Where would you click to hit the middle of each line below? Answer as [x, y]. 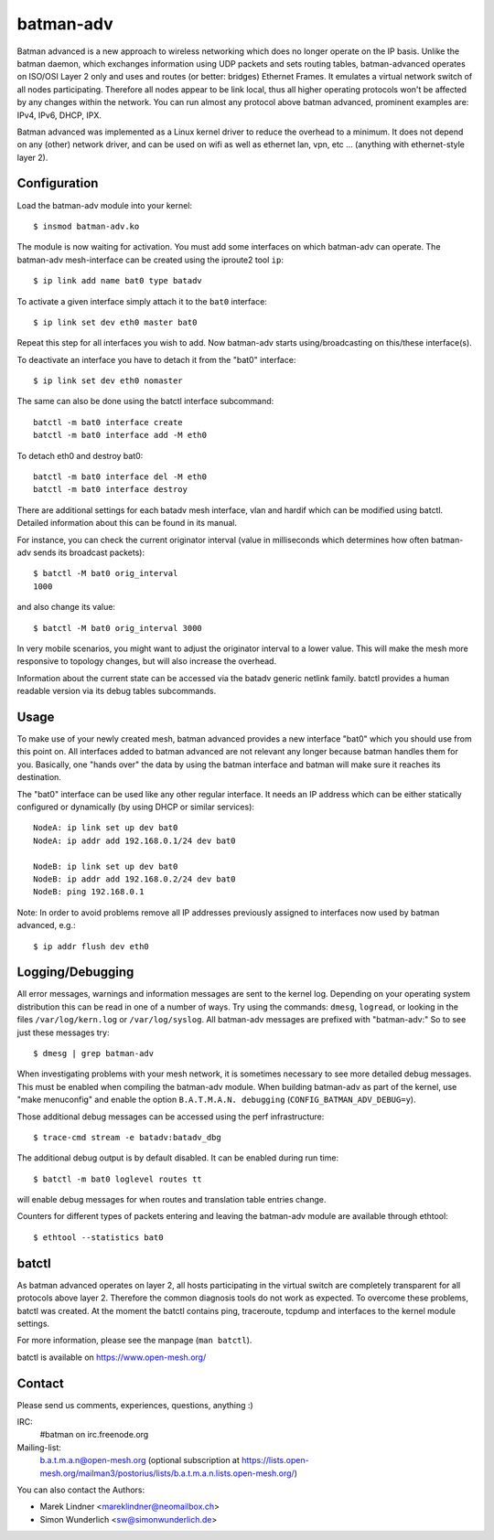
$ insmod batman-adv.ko [86, 226]
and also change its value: [66, 607]
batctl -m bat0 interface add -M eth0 [120, 435]
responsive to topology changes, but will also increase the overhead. [147, 661]
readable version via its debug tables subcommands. [117, 691]
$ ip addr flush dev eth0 [91, 946]
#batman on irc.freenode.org [94, 1435]
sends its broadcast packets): [89, 552]
